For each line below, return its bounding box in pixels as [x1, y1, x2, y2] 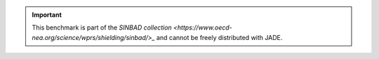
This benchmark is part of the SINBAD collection [32, 23, 172, 32]
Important [32, 11, 62, 19]
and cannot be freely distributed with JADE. [156, 33, 283, 41]
